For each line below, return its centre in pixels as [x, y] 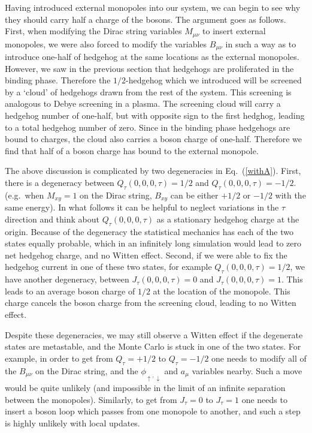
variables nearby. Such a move [247, 370]
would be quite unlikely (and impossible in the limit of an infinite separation [145, 387]
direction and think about [52, 219]
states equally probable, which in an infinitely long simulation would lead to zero [153, 243]
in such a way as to [261, 43]
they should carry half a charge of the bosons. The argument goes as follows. [146, 19]
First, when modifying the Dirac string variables [93, 31]
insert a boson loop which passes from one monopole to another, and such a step [153, 411]
